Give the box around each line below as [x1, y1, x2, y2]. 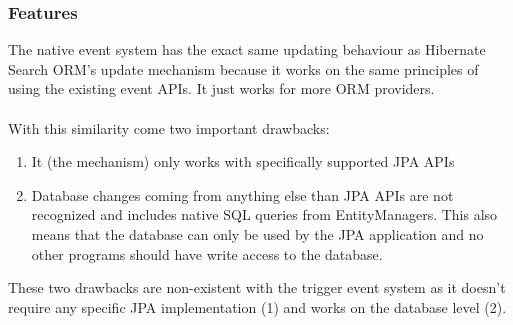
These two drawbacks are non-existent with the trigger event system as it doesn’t [8, 277, 506, 298]
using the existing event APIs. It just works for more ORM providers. [8, 78, 435, 99]
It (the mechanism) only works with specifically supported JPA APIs [31, 151, 455, 172]
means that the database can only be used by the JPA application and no [31, 223, 484, 244]
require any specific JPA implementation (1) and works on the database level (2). [8, 296, 507, 317]
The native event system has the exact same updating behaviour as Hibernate [8, 39, 486, 60]
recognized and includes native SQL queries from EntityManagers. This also [31, 204, 498, 225]
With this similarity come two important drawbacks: [8, 117, 330, 138]
